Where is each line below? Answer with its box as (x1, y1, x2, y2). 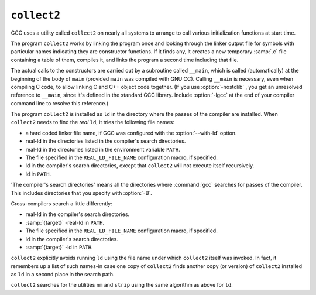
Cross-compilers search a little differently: (11, 200, 112, 207)
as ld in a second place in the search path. (11, 271, 115, 278)
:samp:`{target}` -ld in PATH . (25, 243, 93, 251)
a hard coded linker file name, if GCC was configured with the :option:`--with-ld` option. (25, 129, 237, 136)
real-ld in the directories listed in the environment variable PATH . (25, 146, 181, 153)
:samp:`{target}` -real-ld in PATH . (25, 219, 105, 226)
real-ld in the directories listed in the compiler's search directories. (25, 138, 186, 145)
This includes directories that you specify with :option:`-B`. (11, 189, 152, 196)
